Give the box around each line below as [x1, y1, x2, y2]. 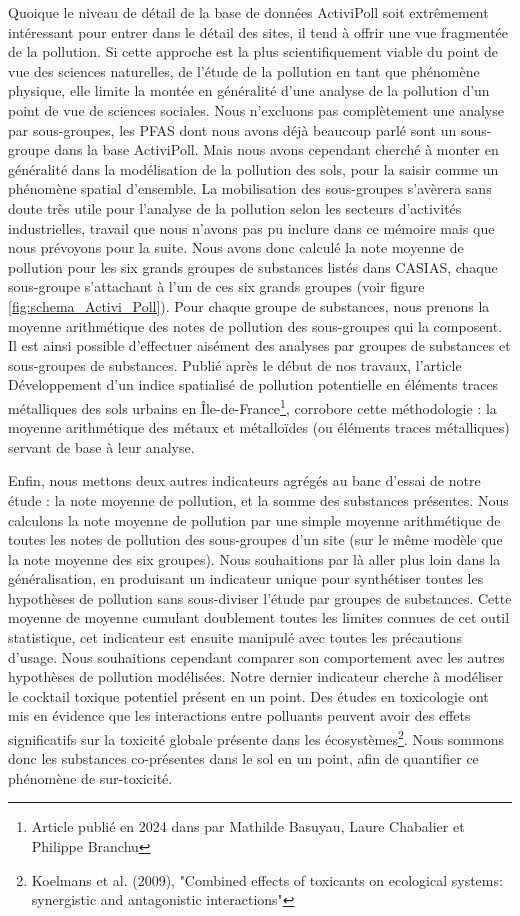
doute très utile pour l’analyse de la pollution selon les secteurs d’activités [8, 197, 462, 218]
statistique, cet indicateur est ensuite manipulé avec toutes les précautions [8, 627, 463, 648]
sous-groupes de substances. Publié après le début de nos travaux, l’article [8, 354, 462, 375]
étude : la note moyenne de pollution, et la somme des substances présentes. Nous [8, 489, 509, 510]
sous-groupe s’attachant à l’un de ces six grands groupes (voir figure [8, 276, 425, 297]
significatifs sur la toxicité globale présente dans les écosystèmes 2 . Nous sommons [8, 726, 504, 749]
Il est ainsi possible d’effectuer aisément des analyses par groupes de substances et [8, 335, 511, 356]
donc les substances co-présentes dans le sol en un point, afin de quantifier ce [8, 748, 479, 769]
